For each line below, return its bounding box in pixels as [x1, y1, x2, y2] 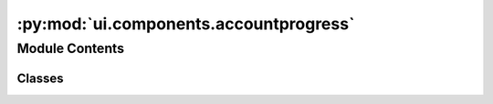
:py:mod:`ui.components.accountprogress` [16, 14, 355, 34]
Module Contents [16, 40, 125, 57]
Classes [16, 70, 64, 86]
